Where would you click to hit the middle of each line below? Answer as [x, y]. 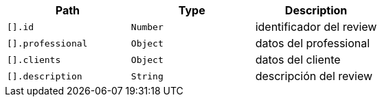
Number [147, 27]
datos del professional [313, 43]
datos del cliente [298, 60]
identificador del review [316, 27]
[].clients [34, 60]
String [147, 76]
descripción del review [314, 76]
